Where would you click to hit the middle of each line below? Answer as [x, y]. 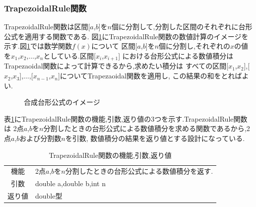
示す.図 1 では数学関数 [38, 46]
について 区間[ [114, 46]
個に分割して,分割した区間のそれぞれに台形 [182, 27]
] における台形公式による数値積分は [176, 56]
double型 [49, 196]
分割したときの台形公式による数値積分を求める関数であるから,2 [147, 128]
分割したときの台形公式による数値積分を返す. [139, 171]
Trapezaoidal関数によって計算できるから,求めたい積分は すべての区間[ [116, 66]
